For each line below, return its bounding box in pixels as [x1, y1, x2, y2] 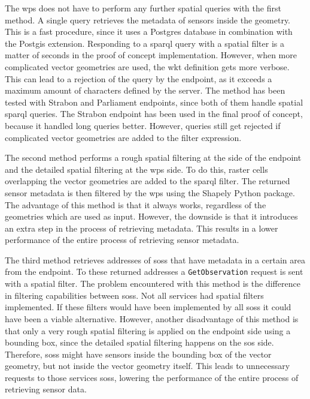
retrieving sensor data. [5, 383, 87, 395]
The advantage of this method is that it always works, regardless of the [5, 198, 266, 211]
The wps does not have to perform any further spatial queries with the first [5, 2, 281, 14]
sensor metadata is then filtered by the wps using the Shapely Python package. [5, 186, 295, 199]
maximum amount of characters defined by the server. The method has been [5, 84, 285, 97]
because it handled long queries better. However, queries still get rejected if [5, 119, 281, 131]
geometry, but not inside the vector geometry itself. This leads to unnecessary [5, 359, 290, 372]
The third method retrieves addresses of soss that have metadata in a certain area [5, 253, 306, 266]
